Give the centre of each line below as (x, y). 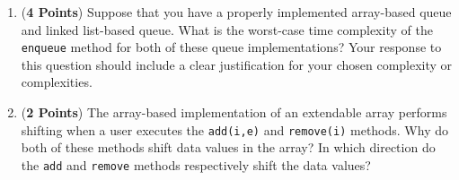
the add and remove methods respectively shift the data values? (196, 164)
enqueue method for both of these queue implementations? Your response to (231, 47)
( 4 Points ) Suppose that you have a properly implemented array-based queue (236, 12)
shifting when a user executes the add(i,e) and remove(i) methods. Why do (234, 129)
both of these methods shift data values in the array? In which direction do (228, 147)
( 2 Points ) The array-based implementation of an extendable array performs (234, 112)
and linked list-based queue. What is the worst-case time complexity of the (227, 29)
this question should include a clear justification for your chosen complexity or (237, 64)
